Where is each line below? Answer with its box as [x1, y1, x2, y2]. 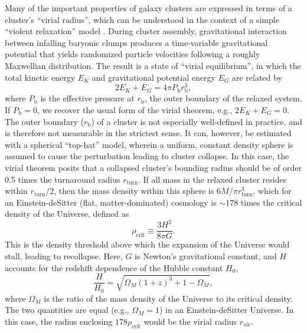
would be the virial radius [143, 315, 237, 327]
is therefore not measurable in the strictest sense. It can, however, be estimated [5, 127, 292, 139]
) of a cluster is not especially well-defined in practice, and [91, 115, 302, 127]
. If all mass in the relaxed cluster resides [138, 173, 287, 185]
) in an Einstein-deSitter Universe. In [159, 304, 294, 316]
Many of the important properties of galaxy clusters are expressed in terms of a [5, 2, 292, 14]
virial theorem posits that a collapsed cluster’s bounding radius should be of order [5, 161, 302, 173]
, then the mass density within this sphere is [54, 184, 214, 197]
